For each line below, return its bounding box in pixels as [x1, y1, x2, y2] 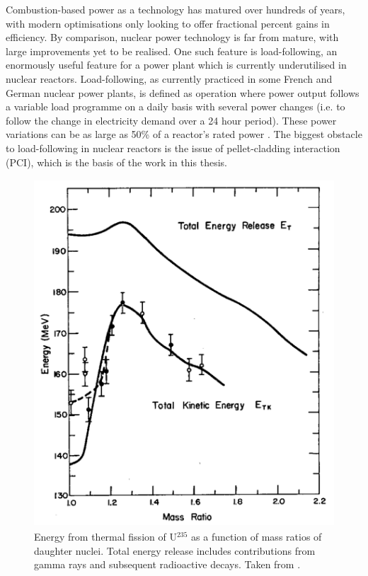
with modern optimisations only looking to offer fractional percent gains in [6, 16, 330, 30]
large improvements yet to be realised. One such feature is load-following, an [6, 43, 338, 58]
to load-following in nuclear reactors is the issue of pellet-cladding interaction [6, 140, 340, 155]
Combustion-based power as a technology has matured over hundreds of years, [6, 2, 345, 16]
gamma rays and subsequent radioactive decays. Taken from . [34, 557, 301, 572]
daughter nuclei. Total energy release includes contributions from [34, 543, 316, 558]
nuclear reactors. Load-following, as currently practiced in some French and [6, 71, 333, 86]
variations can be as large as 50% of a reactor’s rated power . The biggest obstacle [6, 127, 362, 142]
